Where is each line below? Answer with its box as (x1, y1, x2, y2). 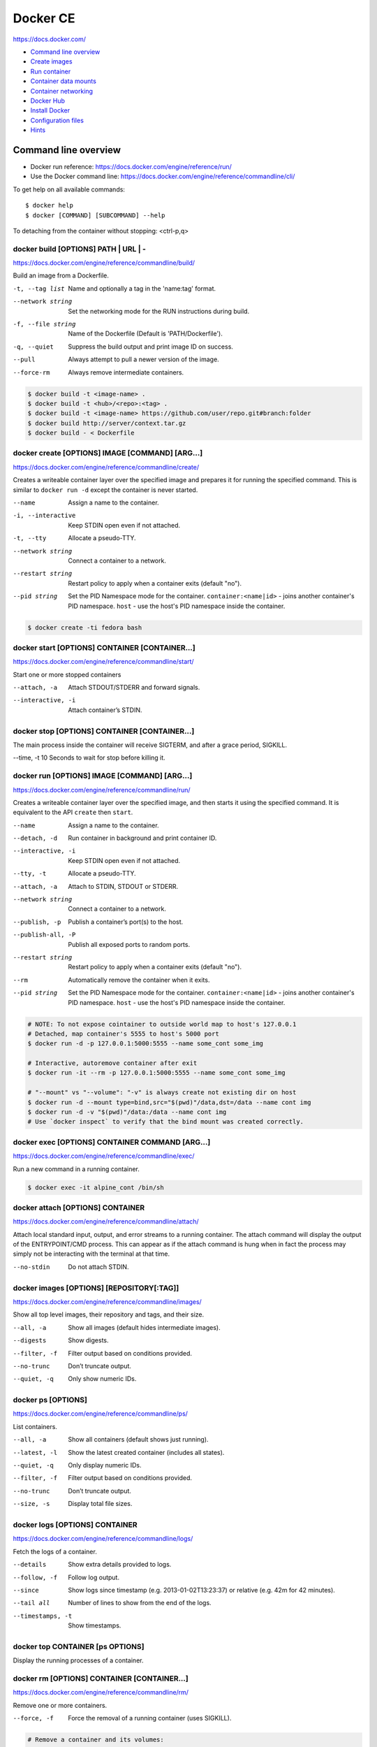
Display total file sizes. (68, 1500, 133, 1508)
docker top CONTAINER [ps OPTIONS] (13, 1641, 145, 1651)
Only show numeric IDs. (68, 1375, 137, 1383)
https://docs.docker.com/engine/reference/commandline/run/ (13, 785, 191, 794)
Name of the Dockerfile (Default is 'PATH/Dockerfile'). (68, 329, 223, 338)
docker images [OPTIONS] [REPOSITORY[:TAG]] (13, 1283, 179, 1293)
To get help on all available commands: (13, 185, 126, 194)
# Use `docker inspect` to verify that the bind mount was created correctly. (27, 1118, 304, 1126)
